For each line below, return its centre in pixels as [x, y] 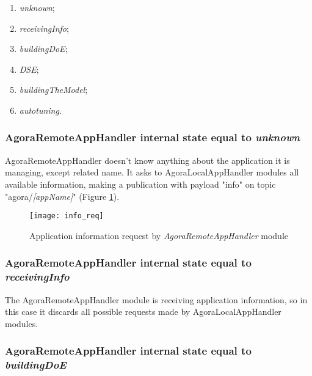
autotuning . [40, 110]
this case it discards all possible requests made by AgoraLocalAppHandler [143, 311]
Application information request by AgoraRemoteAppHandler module [159, 235]
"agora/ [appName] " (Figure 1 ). [62, 196]
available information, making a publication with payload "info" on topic [140, 184]
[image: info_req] [67, 216]
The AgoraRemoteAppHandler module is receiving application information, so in [156, 299]
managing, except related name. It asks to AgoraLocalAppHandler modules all [152, 172]
